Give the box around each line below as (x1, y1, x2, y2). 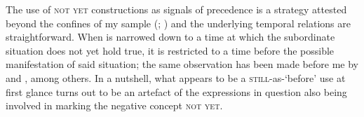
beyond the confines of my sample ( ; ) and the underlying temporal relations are (6, 15, 351, 30)
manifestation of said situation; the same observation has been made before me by (6, 57, 358, 71)
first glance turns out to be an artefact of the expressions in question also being (6, 84, 347, 99)
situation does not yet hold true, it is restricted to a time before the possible (6, 43, 335, 57)
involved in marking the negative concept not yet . (6, 98, 223, 113)
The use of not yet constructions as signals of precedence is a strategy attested (6, 2, 347, 16)
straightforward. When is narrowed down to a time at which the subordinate (6, 29, 335, 44)
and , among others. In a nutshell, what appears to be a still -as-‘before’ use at (6, 70, 346, 85)
